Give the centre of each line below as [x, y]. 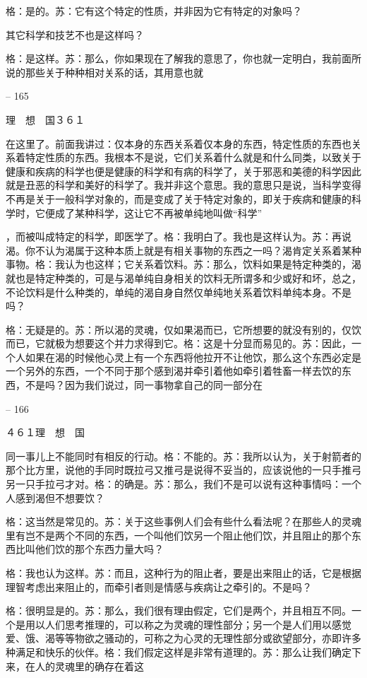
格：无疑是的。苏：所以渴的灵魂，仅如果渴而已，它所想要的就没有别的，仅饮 [183, 329]
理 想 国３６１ [45, 119]
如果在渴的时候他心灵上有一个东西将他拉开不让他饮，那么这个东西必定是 [193, 357]
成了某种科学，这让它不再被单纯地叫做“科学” [158, 212]
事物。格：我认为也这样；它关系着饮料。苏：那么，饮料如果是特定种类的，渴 [183, 264]
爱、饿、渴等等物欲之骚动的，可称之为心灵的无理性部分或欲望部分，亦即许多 [183, 638]
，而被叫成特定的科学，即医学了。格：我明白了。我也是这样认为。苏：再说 [179, 236]
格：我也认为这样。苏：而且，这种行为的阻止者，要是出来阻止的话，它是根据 [183, 573]
